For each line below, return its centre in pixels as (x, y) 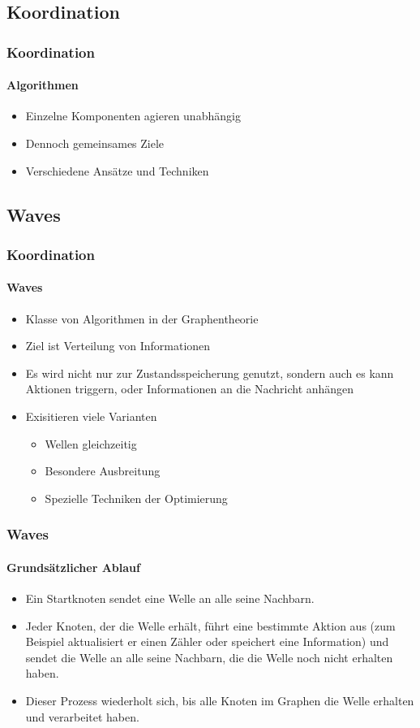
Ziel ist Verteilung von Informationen (118, 346)
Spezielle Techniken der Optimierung (136, 498)
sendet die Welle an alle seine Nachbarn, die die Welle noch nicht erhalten (209, 657)
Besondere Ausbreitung (103, 471)
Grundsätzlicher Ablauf (73, 567)
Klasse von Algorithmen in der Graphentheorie (142, 318)
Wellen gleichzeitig (91, 443)
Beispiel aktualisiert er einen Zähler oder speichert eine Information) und (207, 641)
